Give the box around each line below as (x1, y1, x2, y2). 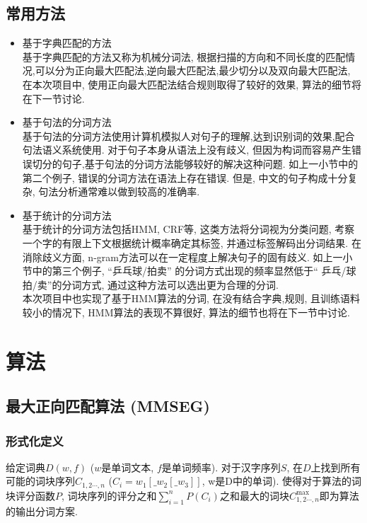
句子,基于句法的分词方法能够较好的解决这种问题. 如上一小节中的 (62, 156, 359, 171)
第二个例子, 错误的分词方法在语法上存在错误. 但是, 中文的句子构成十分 (22, 170, 348, 185)
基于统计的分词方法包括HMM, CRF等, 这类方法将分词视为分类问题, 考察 (22, 222, 355, 236)
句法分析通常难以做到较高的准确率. (38, 184, 200, 199)
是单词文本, (101, 459, 154, 474)
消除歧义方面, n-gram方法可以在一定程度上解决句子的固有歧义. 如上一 (22, 249, 343, 264)
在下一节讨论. (22, 91, 85, 105)
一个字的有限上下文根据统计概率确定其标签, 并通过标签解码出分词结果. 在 (22, 235, 361, 250)
